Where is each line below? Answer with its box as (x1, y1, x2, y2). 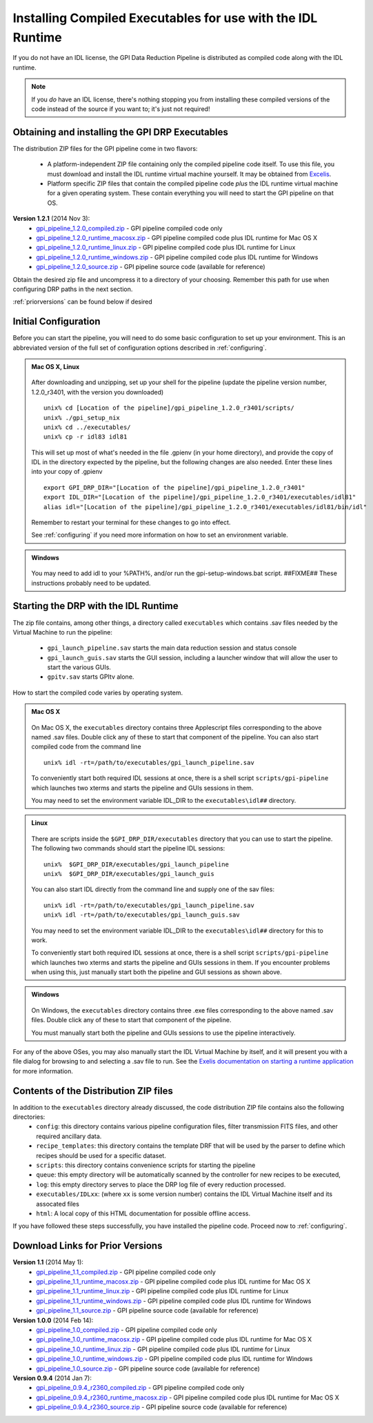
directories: (12, 1113, 46, 1121)
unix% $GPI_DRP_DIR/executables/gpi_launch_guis (43, 870, 215, 877)
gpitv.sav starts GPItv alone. (47, 673, 134, 681)
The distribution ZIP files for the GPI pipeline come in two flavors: (12, 144, 198, 152)
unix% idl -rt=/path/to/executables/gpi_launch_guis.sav (43, 911, 241, 919)
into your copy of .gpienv (31, 468, 103, 476)
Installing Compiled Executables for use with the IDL (12, 10, 318, 26)
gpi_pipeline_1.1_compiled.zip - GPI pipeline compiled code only (36, 1268, 216, 1276)
